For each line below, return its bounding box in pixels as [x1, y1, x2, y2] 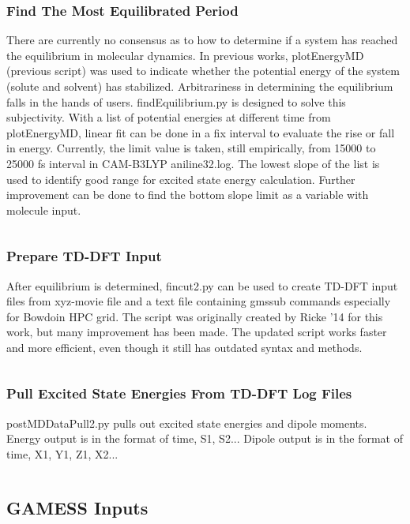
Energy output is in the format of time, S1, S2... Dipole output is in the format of [6, 430, 403, 447]
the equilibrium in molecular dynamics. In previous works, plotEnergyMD [6, 47, 364, 63]
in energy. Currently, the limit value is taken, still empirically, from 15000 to [6, 140, 376, 156]
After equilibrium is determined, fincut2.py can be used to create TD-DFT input [6, 277, 398, 294]
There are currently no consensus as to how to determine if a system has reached [6, 32, 398, 48]
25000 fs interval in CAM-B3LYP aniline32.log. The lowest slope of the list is [6, 155, 380, 171]
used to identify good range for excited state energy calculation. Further [6, 170, 355, 187]
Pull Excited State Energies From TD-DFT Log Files [6, 384, 352, 403]
